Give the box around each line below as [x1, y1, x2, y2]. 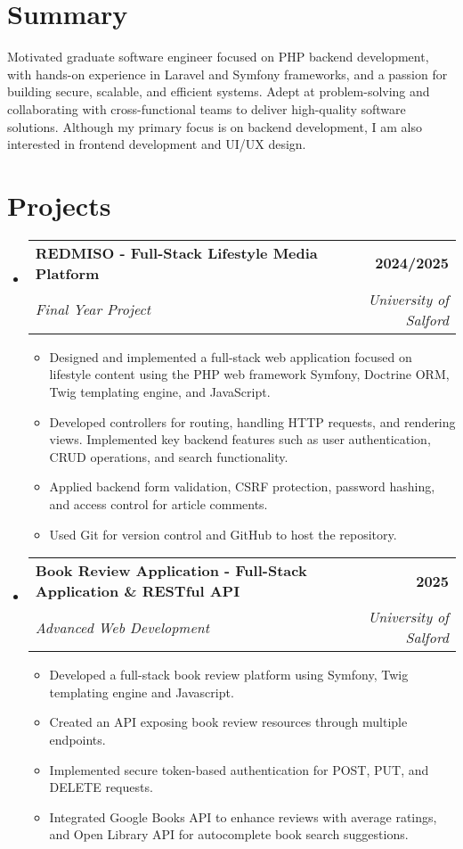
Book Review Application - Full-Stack [35, 560, 307, 581]
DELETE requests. [49, 778, 153, 796]
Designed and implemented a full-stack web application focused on [49, 347, 412, 366]
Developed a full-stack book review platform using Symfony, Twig [49, 665, 409, 684]
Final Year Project [35, 299, 151, 320]
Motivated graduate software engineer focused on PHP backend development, [7, 47, 429, 66]
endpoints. [49, 729, 106, 748]
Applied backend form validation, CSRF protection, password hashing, [49, 477, 435, 496]
